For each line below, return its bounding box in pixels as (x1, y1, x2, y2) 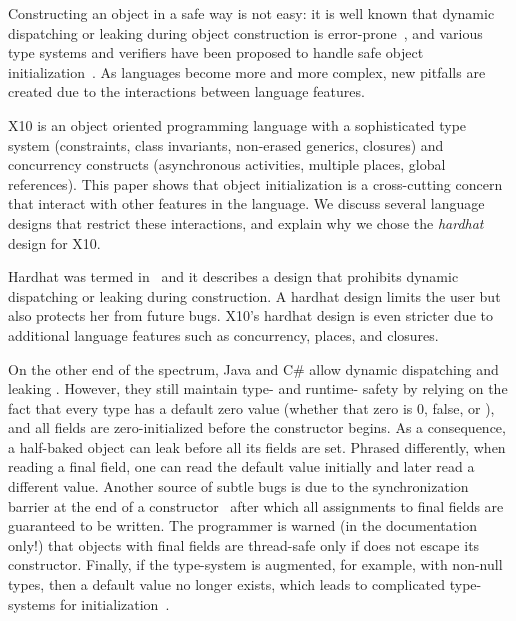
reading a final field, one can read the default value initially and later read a (8, 456, 475, 477)
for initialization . (59, 593, 170, 614)
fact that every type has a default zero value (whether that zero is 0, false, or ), (8, 397, 495, 418)
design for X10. (8, 232, 101, 253)
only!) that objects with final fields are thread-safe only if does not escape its (8, 534, 480, 555)
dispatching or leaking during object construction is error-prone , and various (8, 22, 483, 43)
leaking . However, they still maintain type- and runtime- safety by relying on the (8, 378, 508, 399)
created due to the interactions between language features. (8, 81, 365, 102)
